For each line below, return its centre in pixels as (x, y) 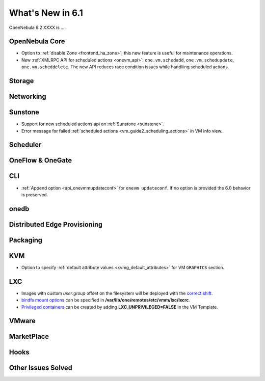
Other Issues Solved (41, 368)
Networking (28, 96)
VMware (22, 321)
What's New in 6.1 (46, 13)
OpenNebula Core (37, 41)
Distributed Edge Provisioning (56, 224)
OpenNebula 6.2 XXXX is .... (38, 27)
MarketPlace (29, 337)
